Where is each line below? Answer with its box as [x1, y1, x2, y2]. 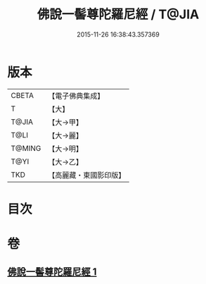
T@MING [11, 143, 41, 153]
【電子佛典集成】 [48, 91, 105, 101]
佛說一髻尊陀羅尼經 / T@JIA [37, 6, 200, 23]
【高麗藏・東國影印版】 [48, 170, 126, 180]
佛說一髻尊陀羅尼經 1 [7, 266, 97, 278]
